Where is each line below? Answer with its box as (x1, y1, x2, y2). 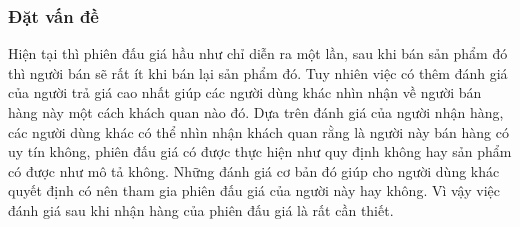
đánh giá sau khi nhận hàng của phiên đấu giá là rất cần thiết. (8, 199, 394, 220)
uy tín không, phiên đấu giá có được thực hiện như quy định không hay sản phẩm (8, 141, 512, 162)
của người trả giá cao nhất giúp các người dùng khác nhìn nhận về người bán (8, 82, 482, 103)
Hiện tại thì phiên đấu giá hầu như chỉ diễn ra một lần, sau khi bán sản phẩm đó (8, 43, 508, 64)
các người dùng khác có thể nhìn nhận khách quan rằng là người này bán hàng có (8, 121, 509, 142)
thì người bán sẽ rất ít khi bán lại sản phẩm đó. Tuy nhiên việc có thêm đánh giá (8, 62, 508, 83)
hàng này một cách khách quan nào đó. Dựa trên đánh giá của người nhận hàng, (8, 102, 504, 122)
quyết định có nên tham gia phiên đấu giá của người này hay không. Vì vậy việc (8, 180, 500, 201)
